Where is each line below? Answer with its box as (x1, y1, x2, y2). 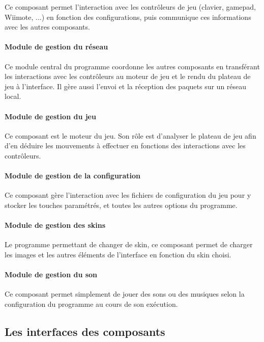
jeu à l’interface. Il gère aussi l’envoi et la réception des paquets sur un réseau (5, 81, 247, 91)
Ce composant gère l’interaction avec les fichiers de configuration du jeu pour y (5, 190, 251, 200)
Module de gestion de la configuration (5, 170, 141, 181)
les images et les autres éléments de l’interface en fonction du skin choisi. (5, 249, 231, 259)
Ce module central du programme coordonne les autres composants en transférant (5, 61, 260, 71)
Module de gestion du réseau (5, 41, 108, 52)
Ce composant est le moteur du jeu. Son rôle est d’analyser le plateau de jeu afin (5, 130, 256, 141)
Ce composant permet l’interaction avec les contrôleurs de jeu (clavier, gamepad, (5, 2, 256, 12)
